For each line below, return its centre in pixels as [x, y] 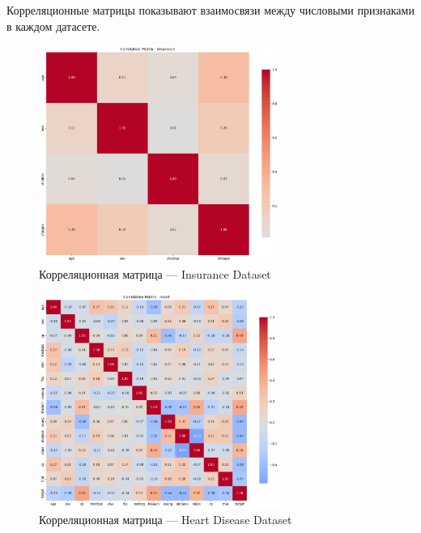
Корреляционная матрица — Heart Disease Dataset [166, 519]
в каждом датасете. [53, 26]
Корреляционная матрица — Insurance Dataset [155, 273]
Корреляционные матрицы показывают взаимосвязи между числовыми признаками [210, 10]
